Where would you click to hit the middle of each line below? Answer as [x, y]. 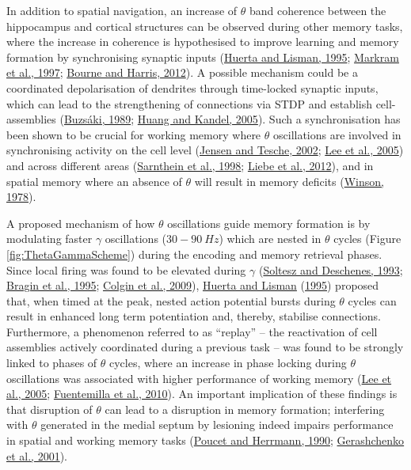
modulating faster [49, 239]
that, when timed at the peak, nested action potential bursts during [171, 300]
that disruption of [49, 409]
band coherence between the [318, 10]
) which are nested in [270, 239]
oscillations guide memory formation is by [269, 223]
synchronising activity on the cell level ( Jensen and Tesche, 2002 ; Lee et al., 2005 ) [205, 150]
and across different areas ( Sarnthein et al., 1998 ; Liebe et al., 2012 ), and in [190, 165]
